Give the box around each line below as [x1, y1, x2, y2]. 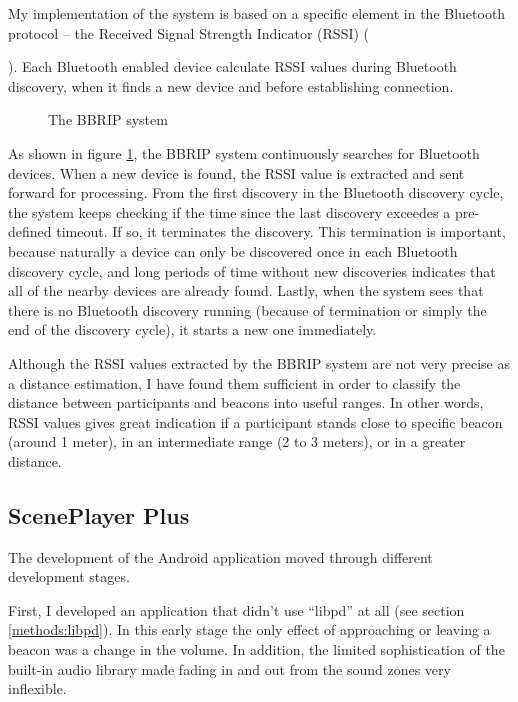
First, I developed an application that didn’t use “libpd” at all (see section [8, 599, 465, 620]
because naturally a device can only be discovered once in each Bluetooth [8, 240, 458, 261]
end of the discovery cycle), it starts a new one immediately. [8, 319, 377, 340]
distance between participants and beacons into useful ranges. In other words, [8, 392, 484, 413]
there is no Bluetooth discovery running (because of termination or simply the [8, 299, 487, 320]
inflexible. [8, 678, 67, 699]
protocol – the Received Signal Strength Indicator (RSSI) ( [8, 22, 370, 43]
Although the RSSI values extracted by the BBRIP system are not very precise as [8, 352, 510, 373]
